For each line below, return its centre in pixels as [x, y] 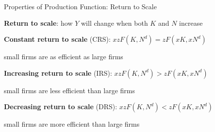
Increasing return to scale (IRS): [58, 73]
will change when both [114, 23]
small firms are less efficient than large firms [70, 90]
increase [191, 23]
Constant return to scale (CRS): [57, 39]
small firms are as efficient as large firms [64, 57]
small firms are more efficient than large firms [72, 124]
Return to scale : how [38, 23]
